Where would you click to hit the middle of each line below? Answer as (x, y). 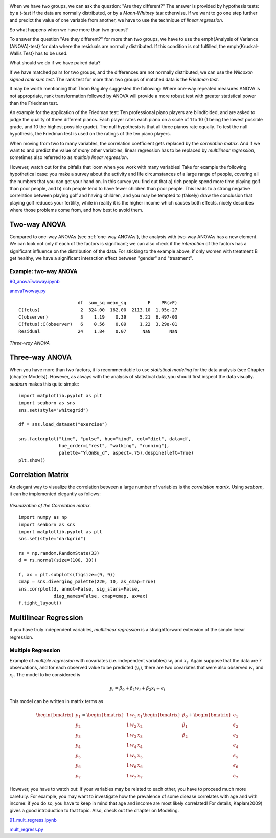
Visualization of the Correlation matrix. (50, 506)
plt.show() (32, 460)
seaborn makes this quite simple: (44, 384)
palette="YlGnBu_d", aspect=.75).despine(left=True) (126, 453)
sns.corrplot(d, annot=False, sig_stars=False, (79, 589)
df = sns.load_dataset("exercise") (63, 424)
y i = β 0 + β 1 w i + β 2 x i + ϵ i (137, 689)
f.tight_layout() (40, 603)
